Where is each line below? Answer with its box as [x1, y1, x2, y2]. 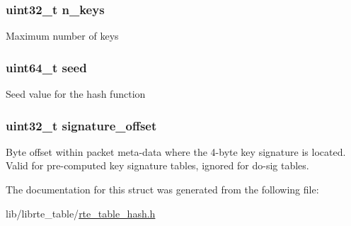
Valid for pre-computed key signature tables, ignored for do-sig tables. [6, 158, 309, 173]
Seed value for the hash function [6, 86, 146, 101]
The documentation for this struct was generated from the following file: [6, 182, 319, 197]
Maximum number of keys [6, 28, 119, 43]
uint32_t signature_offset [6, 116, 157, 134]
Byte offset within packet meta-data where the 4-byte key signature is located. [6, 144, 346, 159]
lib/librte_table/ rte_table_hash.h [6, 205, 156, 220]
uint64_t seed [6, 58, 87, 76]
